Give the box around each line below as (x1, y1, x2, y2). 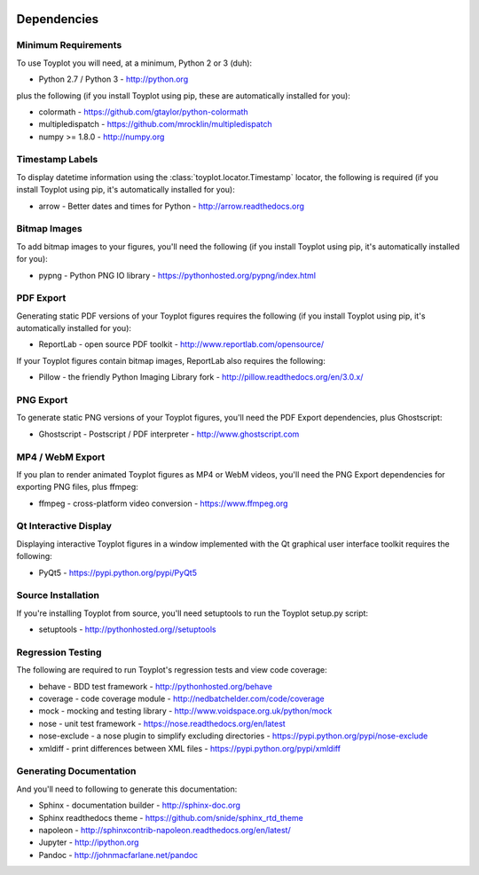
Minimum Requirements (16, 39, 122, 51)
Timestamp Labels (16, 154, 98, 166)
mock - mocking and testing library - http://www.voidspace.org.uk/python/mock (38, 706, 333, 716)
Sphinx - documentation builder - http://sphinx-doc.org (38, 800, 241, 811)
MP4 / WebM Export (16, 451, 106, 463)
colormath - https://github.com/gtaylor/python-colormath (38, 106, 248, 117)
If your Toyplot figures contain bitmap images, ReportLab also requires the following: (16, 355, 326, 366)
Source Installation (16, 589, 99, 602)
